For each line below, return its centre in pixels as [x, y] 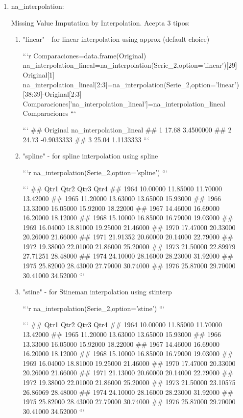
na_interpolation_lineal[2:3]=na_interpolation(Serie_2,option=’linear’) [131, 84]
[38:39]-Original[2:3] [52, 94]
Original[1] [39, 74]
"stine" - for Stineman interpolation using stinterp [97, 292]
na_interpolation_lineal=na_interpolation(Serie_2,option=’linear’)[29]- [131, 65]
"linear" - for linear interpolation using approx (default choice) [116, 39]
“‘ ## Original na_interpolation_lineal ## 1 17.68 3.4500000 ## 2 [127, 129]
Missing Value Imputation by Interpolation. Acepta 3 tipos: [100, 22]
